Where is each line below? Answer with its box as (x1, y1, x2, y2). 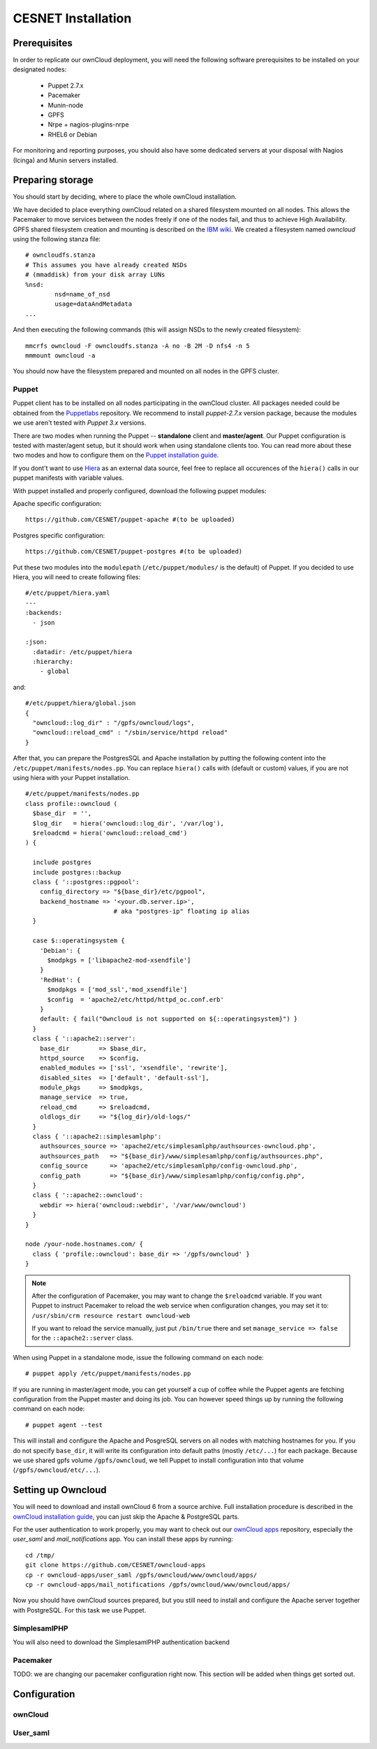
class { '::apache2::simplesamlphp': (32, 1133, 162, 1140)
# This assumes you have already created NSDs (25, 261, 188, 269)
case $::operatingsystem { (32, 937, 125, 944)
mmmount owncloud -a (25, 351, 96, 360)
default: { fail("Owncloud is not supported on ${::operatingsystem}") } (39, 1015, 298, 1023)
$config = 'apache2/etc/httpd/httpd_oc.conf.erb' (47, 996, 225, 1003)
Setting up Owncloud (13, 1484, 108, 1496)
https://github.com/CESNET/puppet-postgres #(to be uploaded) (25, 548, 243, 555)
